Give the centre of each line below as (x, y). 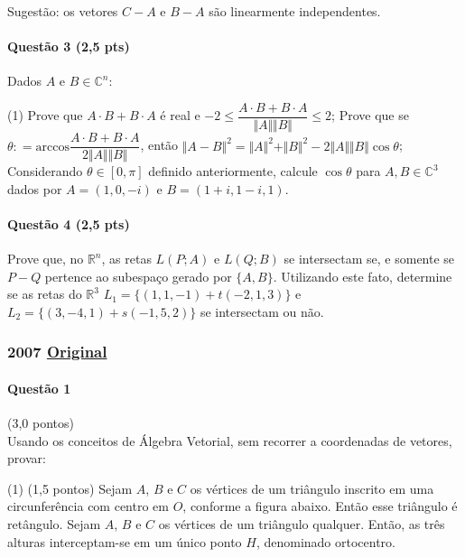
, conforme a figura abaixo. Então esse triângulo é (320, 506)
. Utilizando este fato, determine (363, 276)
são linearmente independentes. (295, 11)
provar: (27, 458)
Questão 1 (39, 388)
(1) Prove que (45, 115)
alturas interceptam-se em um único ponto (125, 541)
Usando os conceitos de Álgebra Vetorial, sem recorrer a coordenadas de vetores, (230, 440)
